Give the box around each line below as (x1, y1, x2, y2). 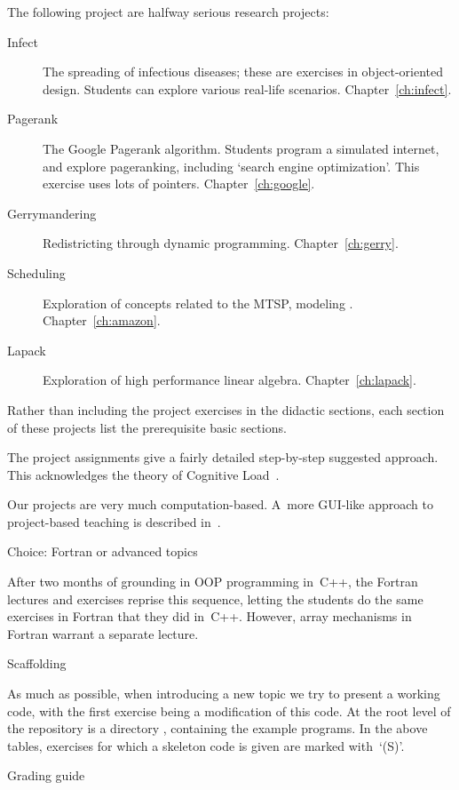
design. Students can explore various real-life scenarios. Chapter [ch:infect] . (43, 79, 452, 98)
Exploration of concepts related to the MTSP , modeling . (43, 293, 353, 312)
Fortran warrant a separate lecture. (7, 624, 199, 642)
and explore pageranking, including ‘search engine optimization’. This (43, 156, 420, 175)
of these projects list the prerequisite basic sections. (7, 418, 287, 436)
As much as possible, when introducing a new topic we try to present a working (7, 684, 440, 703)
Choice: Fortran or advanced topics (7, 542, 198, 561)
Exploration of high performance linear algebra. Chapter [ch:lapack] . (43, 371, 416, 389)
